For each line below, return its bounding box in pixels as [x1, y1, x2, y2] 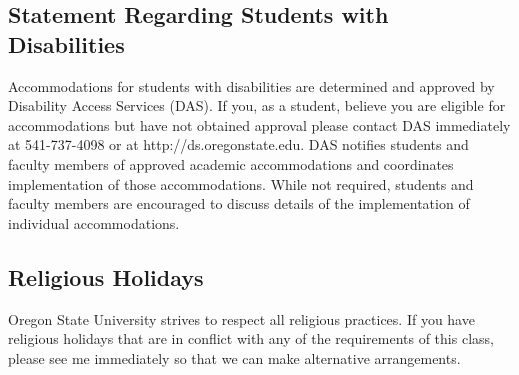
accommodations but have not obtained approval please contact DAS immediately [8, 114, 511, 135]
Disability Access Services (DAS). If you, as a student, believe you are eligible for [8, 95, 506, 116]
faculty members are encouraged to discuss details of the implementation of [8, 193, 470, 214]
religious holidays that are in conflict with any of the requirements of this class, [8, 328, 494, 349]
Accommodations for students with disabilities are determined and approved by [8, 75, 495, 96]
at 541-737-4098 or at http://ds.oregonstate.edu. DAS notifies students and [8, 134, 469, 155]
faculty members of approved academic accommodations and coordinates [8, 153, 454, 174]
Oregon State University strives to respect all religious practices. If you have [8, 308, 475, 329]
